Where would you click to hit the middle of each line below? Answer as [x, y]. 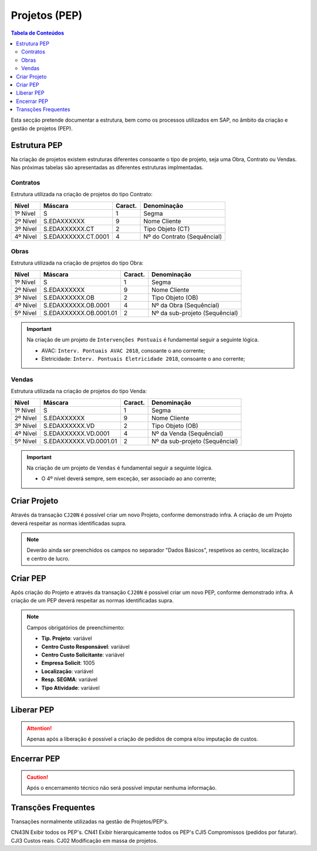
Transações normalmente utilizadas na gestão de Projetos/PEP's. [90, 822]
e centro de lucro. [48, 558]
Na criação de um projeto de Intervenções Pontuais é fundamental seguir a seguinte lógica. [143, 340]
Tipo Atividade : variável [70, 688]
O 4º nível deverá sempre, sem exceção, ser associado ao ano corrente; [129, 478]
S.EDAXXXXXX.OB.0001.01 [80, 313]
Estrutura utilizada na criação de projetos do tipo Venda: [79, 391]
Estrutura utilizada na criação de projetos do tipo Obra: [77, 263]
